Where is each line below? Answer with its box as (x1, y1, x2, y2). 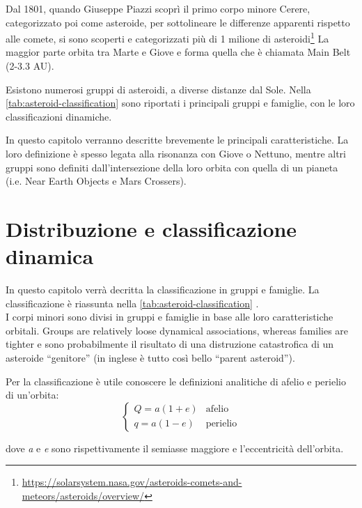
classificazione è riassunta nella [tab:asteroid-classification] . (6, 295, 259, 310)
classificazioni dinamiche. (6, 109, 112, 123)
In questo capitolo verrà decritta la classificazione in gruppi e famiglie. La (6, 282, 320, 297)
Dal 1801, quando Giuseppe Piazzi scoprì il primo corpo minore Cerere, (6, 1, 310, 15)
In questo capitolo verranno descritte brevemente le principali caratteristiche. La (6, 132, 349, 147)
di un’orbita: (6, 387, 59, 402)
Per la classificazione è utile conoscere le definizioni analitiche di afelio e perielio (6, 374, 346, 388)
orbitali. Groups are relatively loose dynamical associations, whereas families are (6, 323, 349, 337)
